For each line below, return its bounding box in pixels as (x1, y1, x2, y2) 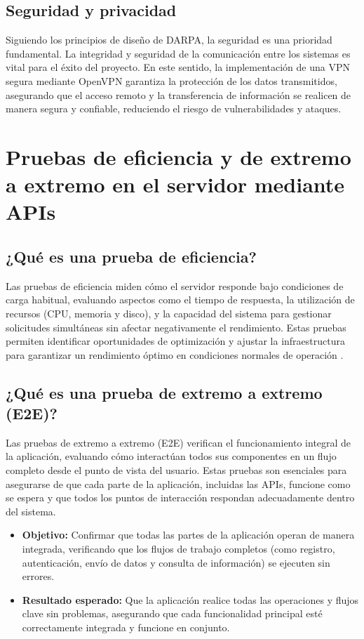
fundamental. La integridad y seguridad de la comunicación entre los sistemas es (6, 46, 351, 60)
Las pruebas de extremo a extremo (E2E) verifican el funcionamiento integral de (6, 435, 351, 449)
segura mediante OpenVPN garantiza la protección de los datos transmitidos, (6, 73, 337, 88)
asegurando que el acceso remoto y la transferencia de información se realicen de (6, 87, 351, 102)
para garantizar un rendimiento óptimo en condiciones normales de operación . (6, 347, 344, 362)
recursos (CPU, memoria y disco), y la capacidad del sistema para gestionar (6, 305, 332, 320)
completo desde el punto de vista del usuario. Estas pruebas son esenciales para (6, 463, 347, 477)
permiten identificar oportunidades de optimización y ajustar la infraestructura (6, 334, 345, 348)
